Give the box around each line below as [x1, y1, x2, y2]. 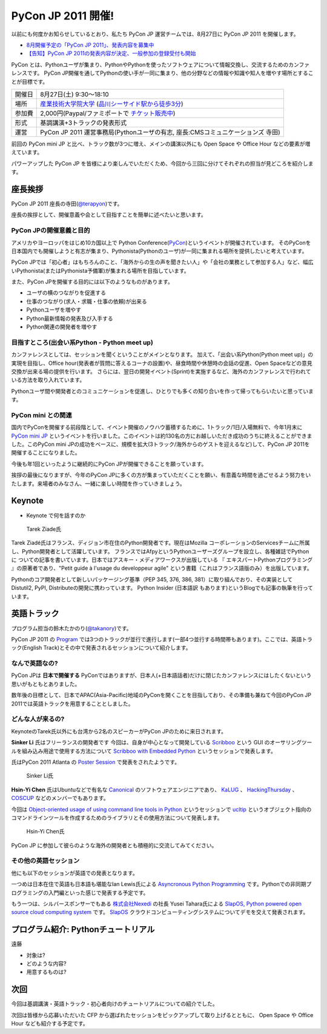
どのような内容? [26, 960, 67, 967]
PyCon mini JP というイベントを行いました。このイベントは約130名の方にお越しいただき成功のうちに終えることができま [11, 432, 312, 439]
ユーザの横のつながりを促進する [26, 289, 106, 296]
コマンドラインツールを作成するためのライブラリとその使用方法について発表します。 [11, 814, 223, 821]
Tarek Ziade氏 [26, 525, 62, 533]
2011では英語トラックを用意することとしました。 [11, 700, 134, 707]
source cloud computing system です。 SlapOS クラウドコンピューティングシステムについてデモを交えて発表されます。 [11, 909, 309, 916]
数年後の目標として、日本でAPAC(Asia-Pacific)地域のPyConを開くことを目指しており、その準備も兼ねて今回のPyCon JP [11, 692, 312, 699]
